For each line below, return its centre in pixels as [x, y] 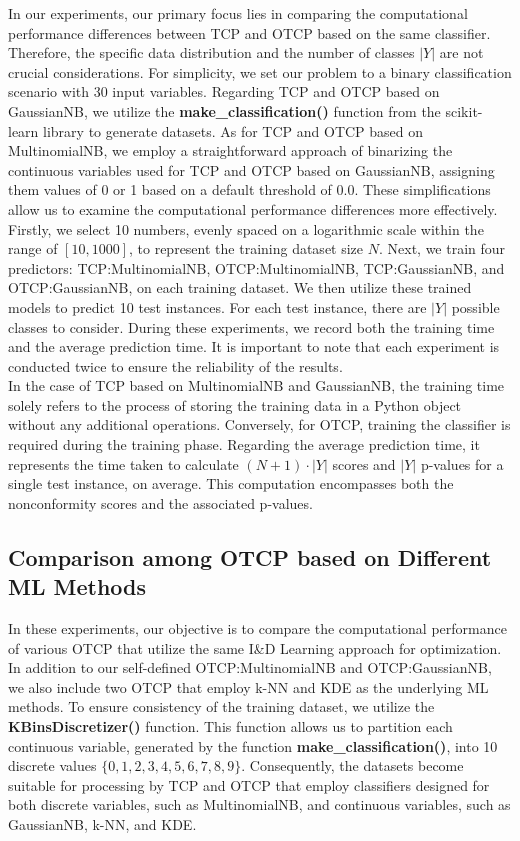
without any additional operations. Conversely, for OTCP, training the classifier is [259, 424]
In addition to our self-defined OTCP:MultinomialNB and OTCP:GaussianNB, [250, 667]
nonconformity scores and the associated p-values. [160, 502]
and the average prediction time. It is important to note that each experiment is [254, 346]
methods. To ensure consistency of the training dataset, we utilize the [221, 706]
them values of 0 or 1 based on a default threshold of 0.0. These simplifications [249, 189]
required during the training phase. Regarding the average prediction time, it [244, 444]
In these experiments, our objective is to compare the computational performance [257, 628]
